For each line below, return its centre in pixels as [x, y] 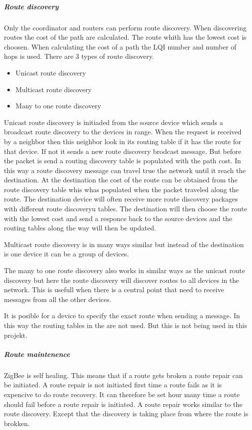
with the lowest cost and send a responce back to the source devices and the [118, 218]
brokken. [17, 423]
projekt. [16, 335]
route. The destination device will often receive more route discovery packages [121, 199]
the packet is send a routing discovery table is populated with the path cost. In [123, 161]
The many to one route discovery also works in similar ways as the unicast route [125, 270]
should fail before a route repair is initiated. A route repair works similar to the [123, 404]
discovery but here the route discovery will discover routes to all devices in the [122, 280]
